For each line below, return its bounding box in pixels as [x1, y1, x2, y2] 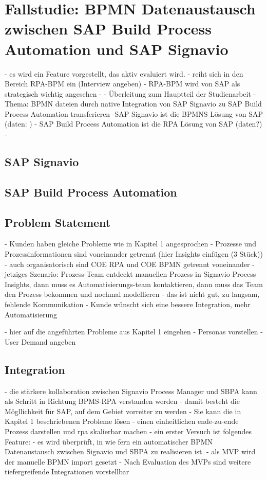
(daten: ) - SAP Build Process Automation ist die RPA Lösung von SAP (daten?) [5, 118, 262, 129]
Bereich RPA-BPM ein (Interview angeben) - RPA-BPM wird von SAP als [5, 78, 240, 89]
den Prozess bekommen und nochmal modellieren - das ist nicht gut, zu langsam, [5, 289, 260, 299]
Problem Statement [5, 214, 111, 230]
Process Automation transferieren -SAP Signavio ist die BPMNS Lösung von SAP [5, 108, 263, 119]
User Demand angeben [5, 336, 76, 347]
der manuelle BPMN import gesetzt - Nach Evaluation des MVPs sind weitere [5, 456, 251, 467]
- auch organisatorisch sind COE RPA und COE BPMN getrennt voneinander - [5, 258, 255, 269]
